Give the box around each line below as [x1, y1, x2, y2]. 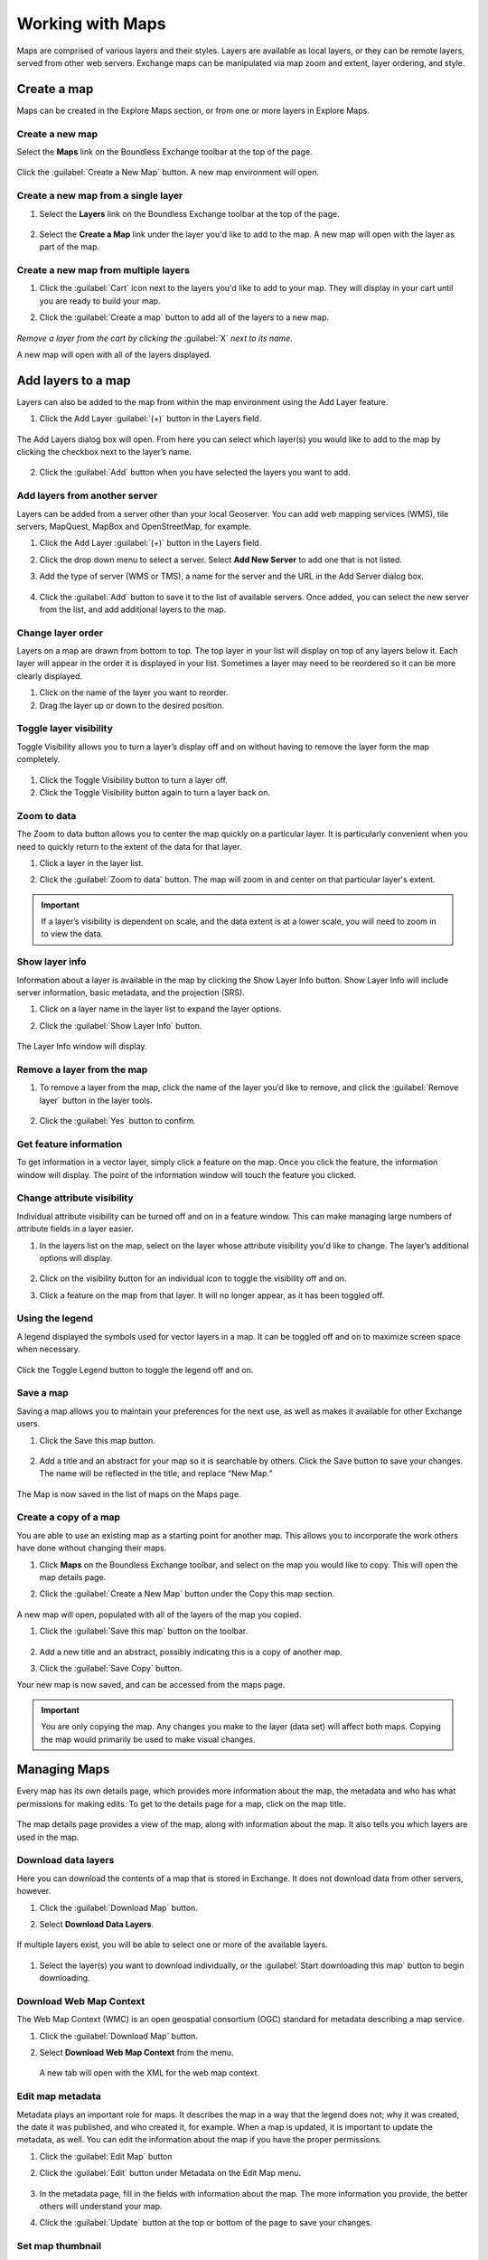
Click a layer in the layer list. [39, 857, 144, 868]
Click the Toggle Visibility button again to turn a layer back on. [39, 786, 271, 797]
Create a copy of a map [16, 1511, 121, 1523]
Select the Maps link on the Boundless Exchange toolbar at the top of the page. [16, 146, 313, 157]
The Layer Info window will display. [16, 1041, 148, 1052]
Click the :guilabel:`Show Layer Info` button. [39, 1020, 202, 1031]
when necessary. [16, 1343, 81, 1355]
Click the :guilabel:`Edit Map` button [39, 2151, 173, 2161]
